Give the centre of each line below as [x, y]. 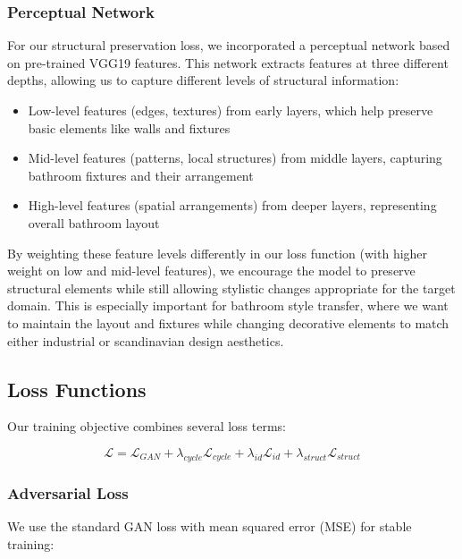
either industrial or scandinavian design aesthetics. [146, 340]
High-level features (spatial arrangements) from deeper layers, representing [232, 205]
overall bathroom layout [94, 222]
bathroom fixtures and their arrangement [141, 175]
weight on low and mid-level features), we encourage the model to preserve [211, 271]
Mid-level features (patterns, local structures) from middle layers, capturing [235, 158]
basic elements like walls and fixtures [129, 127]
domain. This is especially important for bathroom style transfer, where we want [228, 305]
